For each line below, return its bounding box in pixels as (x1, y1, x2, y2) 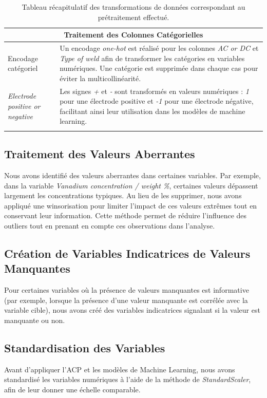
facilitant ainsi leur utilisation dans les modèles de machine (60, 105, 245, 116)
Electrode (8, 90, 36, 101)
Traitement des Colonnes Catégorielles (64, 29, 203, 40)
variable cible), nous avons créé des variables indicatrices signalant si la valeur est (4, 305, 260, 315)
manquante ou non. (4, 314, 65, 325)
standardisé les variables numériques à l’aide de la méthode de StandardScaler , (4, 374, 251, 385)
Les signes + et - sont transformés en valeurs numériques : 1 (60, 85, 249, 96)
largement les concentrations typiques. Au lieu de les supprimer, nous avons (4, 190, 242, 201)
